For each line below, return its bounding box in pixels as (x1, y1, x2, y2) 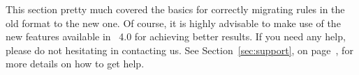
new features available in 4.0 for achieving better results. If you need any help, (6, 29, 346, 44)
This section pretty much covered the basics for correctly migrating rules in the (6, 2, 345, 16)
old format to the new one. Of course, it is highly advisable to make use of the (6, 15, 341, 30)
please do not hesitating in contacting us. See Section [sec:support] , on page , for (6, 42, 353, 57)
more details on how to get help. (6, 56, 145, 71)
